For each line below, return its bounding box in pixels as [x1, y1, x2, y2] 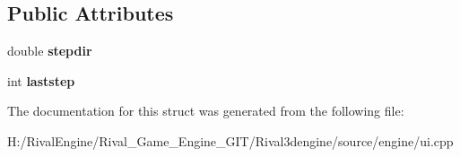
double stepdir [7, 41, 92, 60]
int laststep [7, 71, 75, 90]
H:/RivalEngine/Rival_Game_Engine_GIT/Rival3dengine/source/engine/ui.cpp [7, 131, 454, 150]
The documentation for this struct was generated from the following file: [7, 101, 404, 120]
